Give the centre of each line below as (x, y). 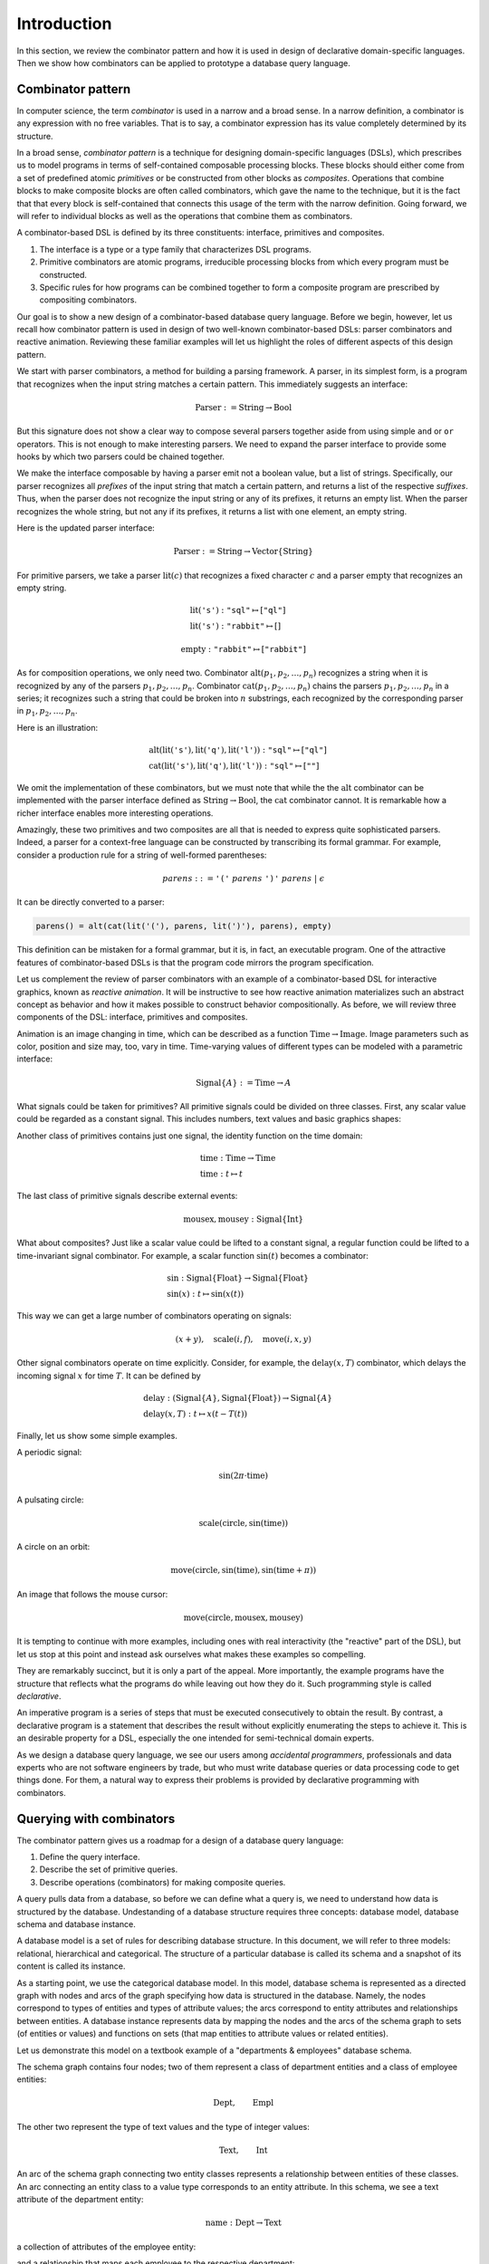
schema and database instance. (76, 1923)
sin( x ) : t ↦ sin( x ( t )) (206, 1294)
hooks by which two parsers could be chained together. (121, 456)
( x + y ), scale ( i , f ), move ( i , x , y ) (243, 1339)
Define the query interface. (90, 1857)
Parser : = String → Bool (244, 407)
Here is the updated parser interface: (86, 528)
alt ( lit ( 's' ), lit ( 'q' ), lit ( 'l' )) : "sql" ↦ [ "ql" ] (238, 750)
